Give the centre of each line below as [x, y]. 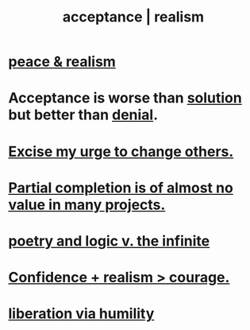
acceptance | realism [133, 17]
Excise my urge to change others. [121, 151]
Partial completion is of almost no [121, 188]
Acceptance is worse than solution [125, 98]
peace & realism [62, 62]
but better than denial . [83, 115]
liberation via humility [81, 314]
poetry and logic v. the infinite [109, 241]
